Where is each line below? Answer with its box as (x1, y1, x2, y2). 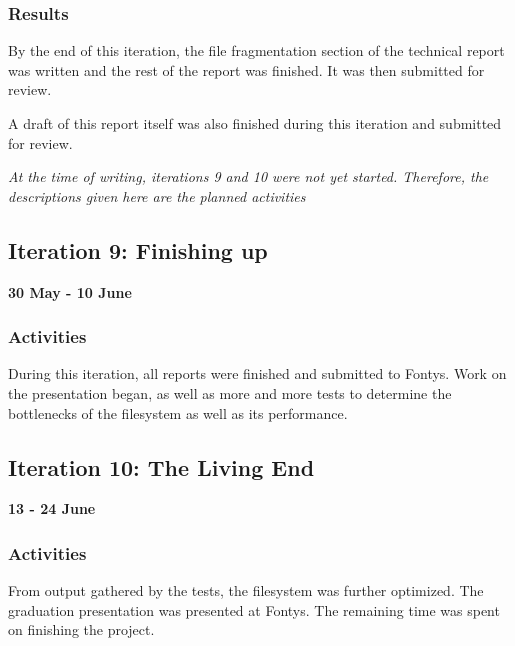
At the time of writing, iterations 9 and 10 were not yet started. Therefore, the (8, 166, 489, 187)
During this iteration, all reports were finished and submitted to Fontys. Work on (8, 363, 507, 384)
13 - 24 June (8, 498, 96, 519)
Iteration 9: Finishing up (8, 234, 268, 265)
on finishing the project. (8, 619, 155, 640)
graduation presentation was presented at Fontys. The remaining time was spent (8, 599, 500, 620)
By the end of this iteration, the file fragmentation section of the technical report (8, 40, 505, 61)
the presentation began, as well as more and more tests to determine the (8, 382, 452, 403)
